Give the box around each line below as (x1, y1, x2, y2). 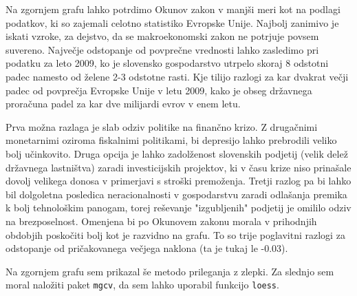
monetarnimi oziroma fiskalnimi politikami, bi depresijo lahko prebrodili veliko (6, 133, 337, 147)
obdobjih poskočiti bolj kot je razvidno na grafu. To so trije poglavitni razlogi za (6, 227, 345, 242)
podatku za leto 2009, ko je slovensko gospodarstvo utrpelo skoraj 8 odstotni (6, 56, 329, 70)
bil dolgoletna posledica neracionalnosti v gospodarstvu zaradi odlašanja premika (6, 187, 347, 201)
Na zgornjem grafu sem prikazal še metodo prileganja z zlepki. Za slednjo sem (6, 264, 334, 278)
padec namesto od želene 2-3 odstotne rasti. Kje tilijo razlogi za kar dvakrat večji (6, 69, 349, 83)
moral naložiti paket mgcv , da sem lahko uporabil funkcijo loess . (6, 277, 279, 292)
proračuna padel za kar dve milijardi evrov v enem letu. (6, 96, 241, 111)
